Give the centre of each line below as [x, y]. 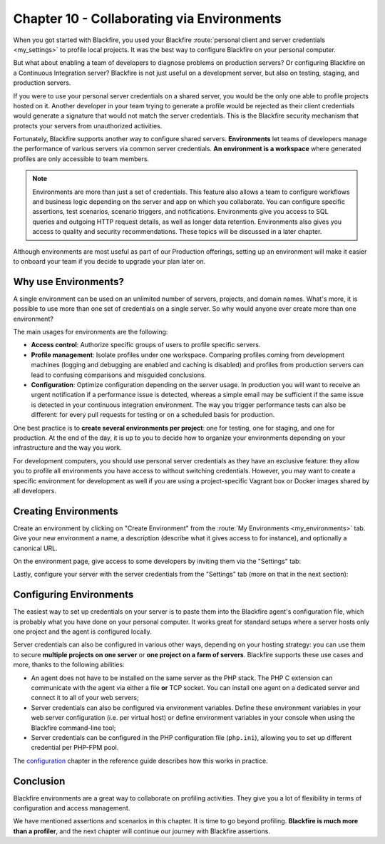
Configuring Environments [73, 595]
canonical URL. [36, 548]
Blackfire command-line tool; [73, 728]
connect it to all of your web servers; [85, 698]
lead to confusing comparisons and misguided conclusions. [119, 375]
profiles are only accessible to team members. [81, 159]
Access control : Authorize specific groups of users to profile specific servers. [146, 345]
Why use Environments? [68, 282]
